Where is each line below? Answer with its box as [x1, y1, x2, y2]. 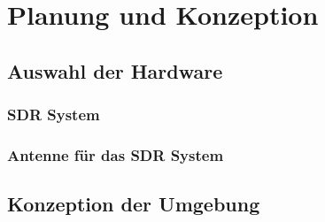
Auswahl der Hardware [7, 57, 223, 84]
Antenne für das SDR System [7, 143, 224, 165]
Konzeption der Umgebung [7, 190, 260, 218]
